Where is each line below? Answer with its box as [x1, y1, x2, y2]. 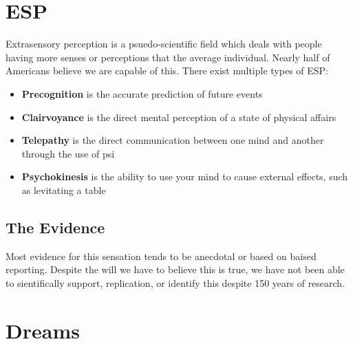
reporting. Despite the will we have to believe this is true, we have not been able [6, 262, 345, 277]
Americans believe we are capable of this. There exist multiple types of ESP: [6, 63, 328, 78]
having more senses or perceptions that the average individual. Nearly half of [6, 50, 330, 64]
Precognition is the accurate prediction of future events [21, 86, 263, 100]
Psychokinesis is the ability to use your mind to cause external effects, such [21, 169, 348, 184]
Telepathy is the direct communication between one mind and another [21, 133, 324, 147]
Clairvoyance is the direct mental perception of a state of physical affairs [21, 109, 336, 124]
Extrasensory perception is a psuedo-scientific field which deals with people [6, 36, 322, 51]
